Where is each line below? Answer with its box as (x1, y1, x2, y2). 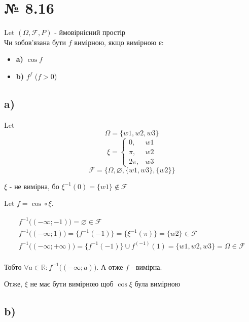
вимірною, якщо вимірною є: (74, 37, 164, 47)
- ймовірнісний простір (54, 27, 126, 38)
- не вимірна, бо (9, 181, 59, 191)
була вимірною (134, 278, 181, 289)
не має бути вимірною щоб (30, 278, 114, 289)
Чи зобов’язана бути (4, 37, 66, 47)
